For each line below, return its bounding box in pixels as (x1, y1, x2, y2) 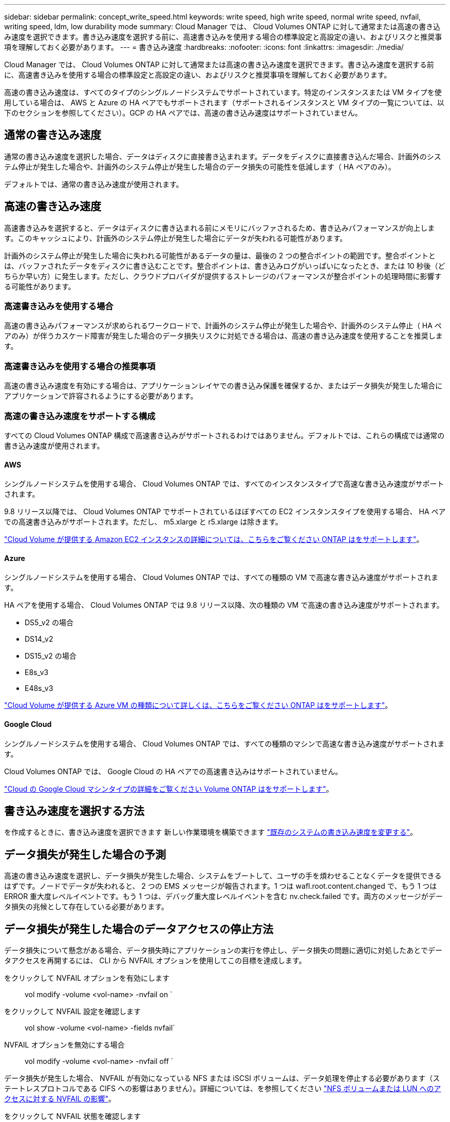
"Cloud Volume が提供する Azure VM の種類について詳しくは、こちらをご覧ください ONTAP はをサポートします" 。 (4, 701, 392, 710)
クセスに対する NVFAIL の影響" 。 (4, 1094, 116, 1104)
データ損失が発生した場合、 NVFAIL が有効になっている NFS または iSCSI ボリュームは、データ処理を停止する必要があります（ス (4, 1074, 440, 1083)
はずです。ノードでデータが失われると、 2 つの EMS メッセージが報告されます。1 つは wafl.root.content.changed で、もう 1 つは (4, 882, 437, 891)
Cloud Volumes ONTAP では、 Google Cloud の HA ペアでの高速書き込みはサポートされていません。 (4, 766, 343, 776)
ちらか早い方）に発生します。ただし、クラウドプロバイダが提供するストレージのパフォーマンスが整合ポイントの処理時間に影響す (4, 271, 442, 280)
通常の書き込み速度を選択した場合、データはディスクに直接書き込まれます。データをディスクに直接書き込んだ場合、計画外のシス (4, 152, 441, 161)
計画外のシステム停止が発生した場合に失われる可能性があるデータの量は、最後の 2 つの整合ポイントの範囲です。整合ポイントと (4, 251, 436, 260)
